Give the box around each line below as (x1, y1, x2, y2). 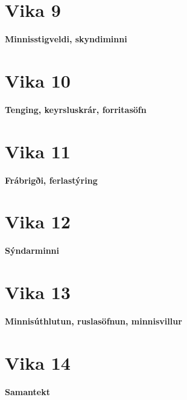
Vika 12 (5, 209, 71, 234)
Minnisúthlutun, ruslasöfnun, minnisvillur (5, 315, 182, 327)
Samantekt (5, 385, 50, 398)
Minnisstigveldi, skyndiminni (5, 33, 127, 45)
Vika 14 (5, 350, 71, 375)
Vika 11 (5, 138, 71, 163)
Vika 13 (5, 280, 71, 305)
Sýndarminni (5, 244, 60, 257)
